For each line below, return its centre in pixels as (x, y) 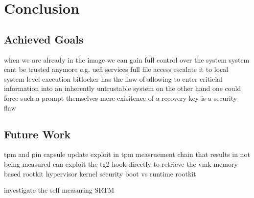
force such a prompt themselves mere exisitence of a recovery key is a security (121, 98)
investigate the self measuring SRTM (59, 190)
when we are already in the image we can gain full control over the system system (127, 59)
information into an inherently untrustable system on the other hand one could (123, 88)
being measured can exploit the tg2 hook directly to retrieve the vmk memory (121, 164)
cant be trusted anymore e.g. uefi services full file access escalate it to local (116, 69)
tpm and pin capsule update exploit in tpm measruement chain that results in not (127, 154)
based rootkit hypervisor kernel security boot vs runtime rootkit (100, 173)
